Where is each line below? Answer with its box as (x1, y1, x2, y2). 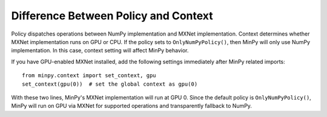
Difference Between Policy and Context (11, 9, 213, 22)
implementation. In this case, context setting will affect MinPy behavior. (11, 47, 189, 54)
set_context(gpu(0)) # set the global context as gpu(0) (22, 80, 198, 87)
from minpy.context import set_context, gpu (22, 72, 157, 79)
